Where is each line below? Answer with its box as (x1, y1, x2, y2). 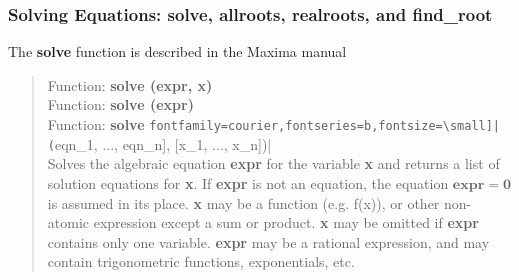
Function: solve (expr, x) (47, 74, 213, 95)
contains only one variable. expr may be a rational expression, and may (47, 231, 490, 252)
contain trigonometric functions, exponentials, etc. (47, 251, 355, 272)
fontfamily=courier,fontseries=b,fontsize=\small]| (149, 119, 501, 133)
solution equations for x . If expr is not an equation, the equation (47, 172, 449, 193)
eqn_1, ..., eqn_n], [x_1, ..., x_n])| (54, 133, 272, 154)
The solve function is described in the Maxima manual (8, 41, 347, 62)
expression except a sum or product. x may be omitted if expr (93, 212, 479, 233)
